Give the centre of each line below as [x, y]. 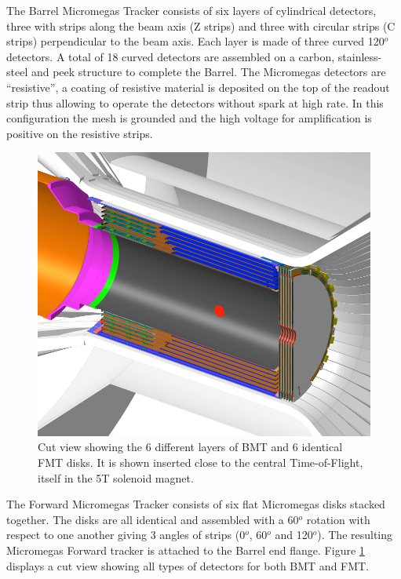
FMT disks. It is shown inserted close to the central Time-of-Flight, [200, 462]
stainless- [360, 56]
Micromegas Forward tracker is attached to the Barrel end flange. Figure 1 [186, 550]
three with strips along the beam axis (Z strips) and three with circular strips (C [201, 25]
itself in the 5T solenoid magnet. [116, 477]
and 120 [294, 535]
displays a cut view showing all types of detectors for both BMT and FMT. [188, 565]
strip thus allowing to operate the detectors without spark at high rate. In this [195, 102]
